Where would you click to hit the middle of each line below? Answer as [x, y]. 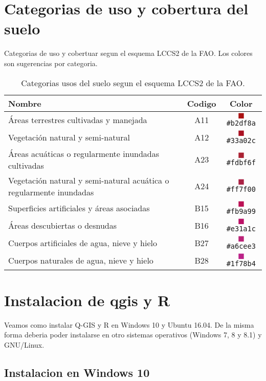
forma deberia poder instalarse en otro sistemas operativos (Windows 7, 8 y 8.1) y [133, 335]
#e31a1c [241, 228]
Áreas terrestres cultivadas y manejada [78, 120]
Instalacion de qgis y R [87, 300]
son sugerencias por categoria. [51, 63]
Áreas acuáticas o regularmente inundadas [84, 153]
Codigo [202, 103]
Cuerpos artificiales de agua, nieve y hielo [83, 243]
